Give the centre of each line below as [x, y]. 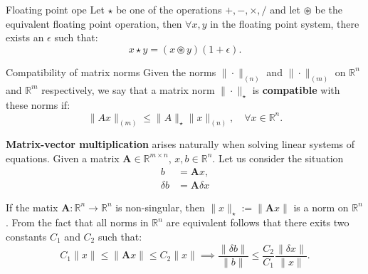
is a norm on [321, 207]
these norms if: [38, 105]
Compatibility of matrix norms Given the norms [111, 72]
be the [329, 9]
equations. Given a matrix [63, 158]
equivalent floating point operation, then [94, 23]
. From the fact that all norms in [77, 222]
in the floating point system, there [285, 23]
